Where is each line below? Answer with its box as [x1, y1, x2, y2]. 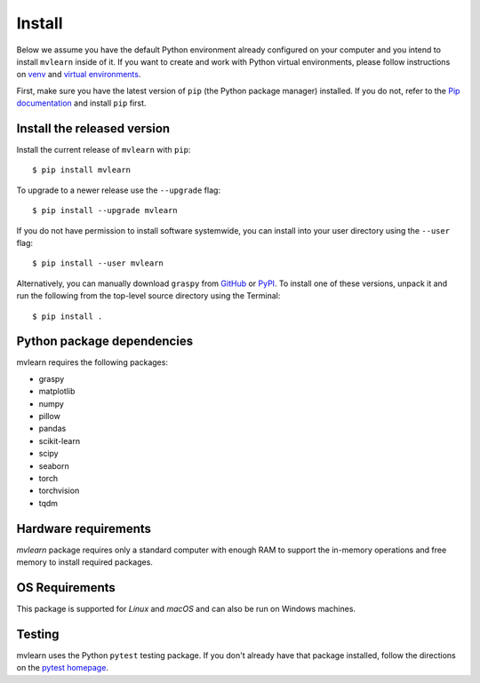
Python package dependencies [16, 334, 194, 349]
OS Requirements [16, 580, 116, 595]
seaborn [38, 460, 70, 471]
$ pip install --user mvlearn [32, 258, 164, 268]
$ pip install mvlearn [32, 165, 132, 175]
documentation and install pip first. [16, 98, 147, 108]
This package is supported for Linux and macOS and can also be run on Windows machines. [16, 603, 356, 614]
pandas [38, 423, 67, 434]
